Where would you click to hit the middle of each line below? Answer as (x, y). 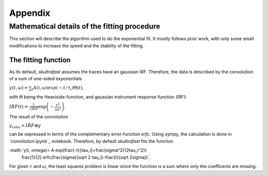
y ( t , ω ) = (19, 88)
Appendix (30, 13)
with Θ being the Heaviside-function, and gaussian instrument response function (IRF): (98, 97)
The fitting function (40, 60)
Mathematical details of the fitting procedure (85, 26)
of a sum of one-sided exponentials (45, 79)
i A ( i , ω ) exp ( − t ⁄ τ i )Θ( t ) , (58, 88)
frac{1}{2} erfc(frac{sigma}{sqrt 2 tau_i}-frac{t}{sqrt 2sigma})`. (86, 157)
